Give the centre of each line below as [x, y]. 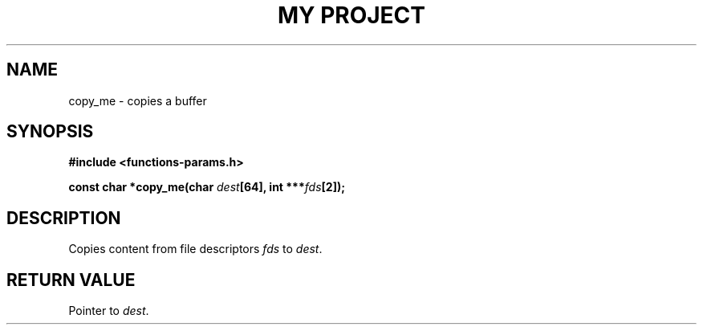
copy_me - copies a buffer [138, 100]
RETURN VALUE [71, 280]
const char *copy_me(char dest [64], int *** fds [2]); [207, 187]
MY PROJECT [351, 15]
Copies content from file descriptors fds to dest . [195, 249]
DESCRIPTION [64, 218]
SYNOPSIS [50, 132]
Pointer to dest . [109, 311]
